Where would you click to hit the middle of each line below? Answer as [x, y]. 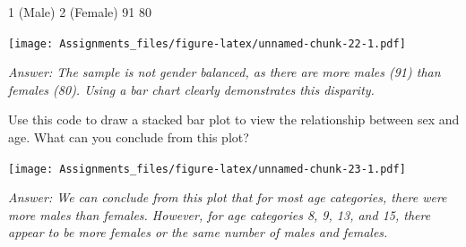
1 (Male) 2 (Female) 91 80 [80, 12]
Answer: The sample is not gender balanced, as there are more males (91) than [224, 72]
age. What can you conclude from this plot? [129, 137]
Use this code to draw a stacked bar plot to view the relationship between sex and [234, 119]
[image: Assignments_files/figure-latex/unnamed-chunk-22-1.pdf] [207, 43]
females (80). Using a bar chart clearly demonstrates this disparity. [191, 89]
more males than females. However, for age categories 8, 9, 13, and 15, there [220, 214]
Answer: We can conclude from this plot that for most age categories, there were [228, 197]
